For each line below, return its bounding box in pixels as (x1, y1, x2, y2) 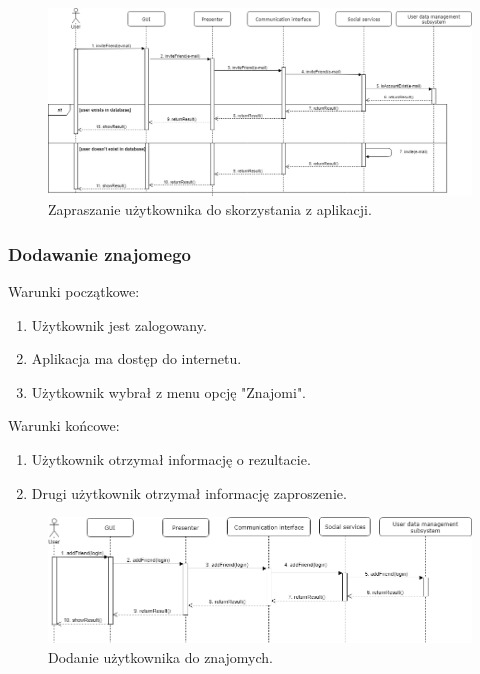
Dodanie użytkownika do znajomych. (48, 646, 273, 667)
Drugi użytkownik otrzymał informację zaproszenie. (31, 482, 347, 503)
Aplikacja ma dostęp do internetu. (31, 348, 242, 369)
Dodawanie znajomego (8, 241, 191, 266)
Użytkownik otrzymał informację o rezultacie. (31, 448, 311, 469)
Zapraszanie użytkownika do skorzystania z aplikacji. (48, 199, 372, 220)
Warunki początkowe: (8, 280, 140, 301)
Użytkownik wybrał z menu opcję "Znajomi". (31, 381, 307, 402)
